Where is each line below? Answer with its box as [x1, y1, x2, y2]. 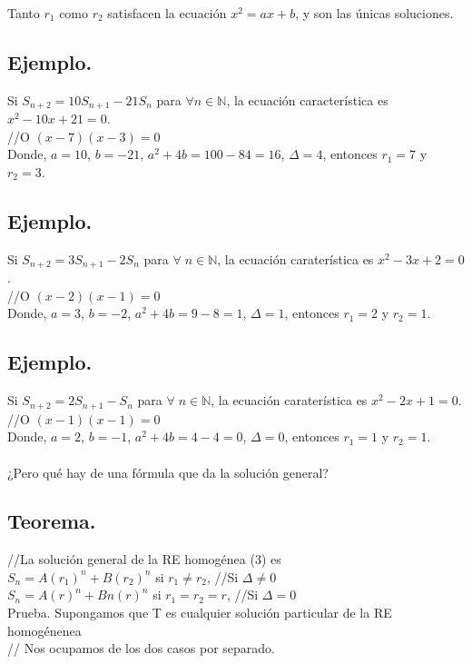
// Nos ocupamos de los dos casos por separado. [7, 639, 275, 658]
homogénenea [7, 620, 82, 639]
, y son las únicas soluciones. [295, 4, 454, 22]
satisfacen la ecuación [107, 4, 227, 22]
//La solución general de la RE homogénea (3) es [7, 550, 281, 569]
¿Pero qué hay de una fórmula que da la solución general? [7, 462, 329, 481]
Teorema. [7, 507, 96, 535]
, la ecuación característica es [226, 90, 388, 109]
